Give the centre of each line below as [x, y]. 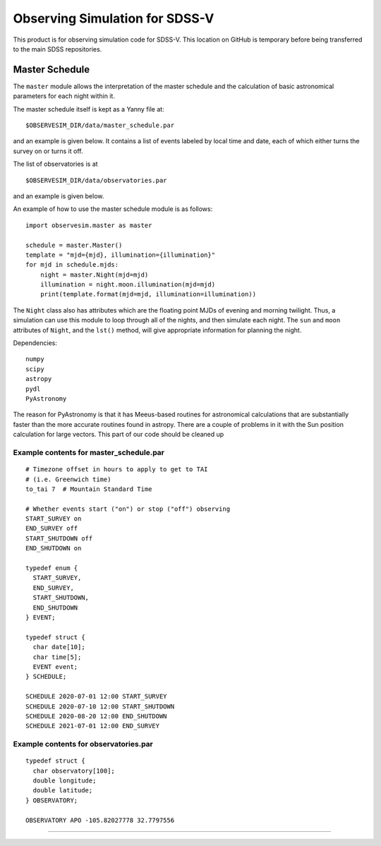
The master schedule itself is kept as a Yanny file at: [89, 109]
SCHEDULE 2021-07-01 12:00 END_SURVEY [93, 726]
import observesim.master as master [89, 225]
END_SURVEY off [52, 528]
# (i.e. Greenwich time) [68, 479]
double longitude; [65, 781]
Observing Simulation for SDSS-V [114, 18]
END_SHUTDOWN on [54, 548]
